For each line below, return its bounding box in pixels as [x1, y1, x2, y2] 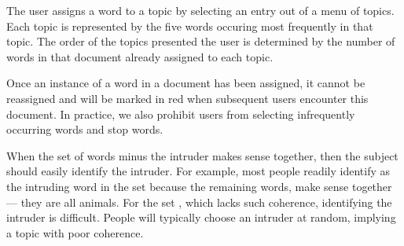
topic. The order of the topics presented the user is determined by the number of [6, 33, 395, 50]
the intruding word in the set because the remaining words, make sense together [6, 178, 392, 194]
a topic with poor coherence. [6, 224, 144, 240]
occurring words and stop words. [6, 121, 163, 138]
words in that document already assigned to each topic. [6, 48, 274, 64]
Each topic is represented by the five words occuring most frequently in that [6, 17, 373, 34]
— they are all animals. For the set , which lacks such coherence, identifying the [6, 193, 392, 210]
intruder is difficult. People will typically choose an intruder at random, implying [6, 209, 396, 226]
